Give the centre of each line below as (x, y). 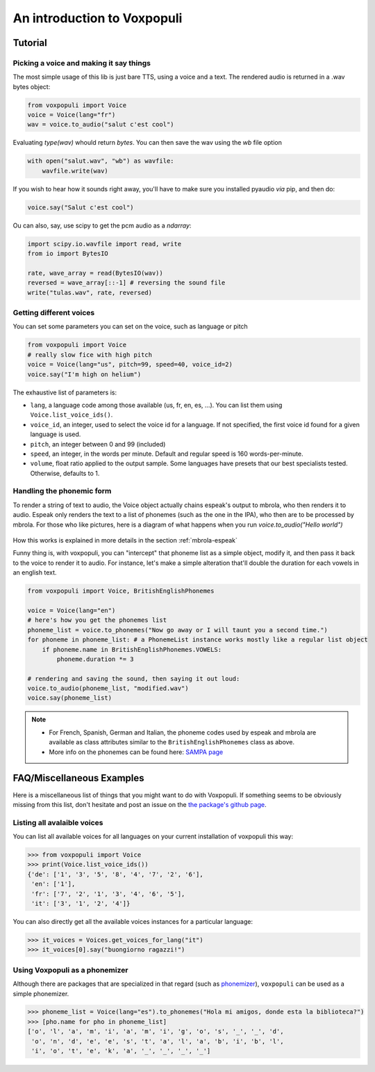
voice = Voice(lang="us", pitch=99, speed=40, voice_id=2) (130, 365)
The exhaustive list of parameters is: (65, 392)
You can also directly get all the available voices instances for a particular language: (133, 921)
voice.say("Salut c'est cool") (81, 207)
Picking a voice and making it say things (82, 63)
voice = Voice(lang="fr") (72, 115)
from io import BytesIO (68, 254)
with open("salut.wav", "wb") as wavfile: (101, 161)
